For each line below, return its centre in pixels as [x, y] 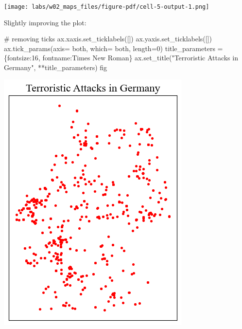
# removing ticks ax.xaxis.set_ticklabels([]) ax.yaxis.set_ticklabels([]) [108, 39]
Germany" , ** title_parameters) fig [56, 67]
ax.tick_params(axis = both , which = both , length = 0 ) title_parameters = [113, 48]
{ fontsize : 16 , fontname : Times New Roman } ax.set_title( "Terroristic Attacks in [121, 58]
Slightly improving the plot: [45, 22]
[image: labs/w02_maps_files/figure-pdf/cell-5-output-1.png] [107, 7]
